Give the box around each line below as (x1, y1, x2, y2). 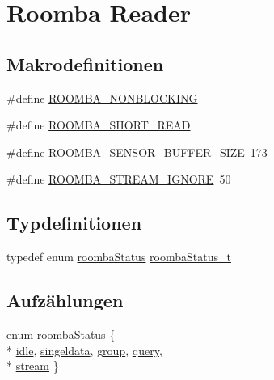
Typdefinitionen (6, 210, 142, 235)
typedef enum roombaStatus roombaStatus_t (6, 248, 231, 265)
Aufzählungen (6, 288, 124, 313)
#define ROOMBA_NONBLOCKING (6, 89, 198, 106)
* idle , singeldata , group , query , (6, 341, 162, 358)
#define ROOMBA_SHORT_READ (6, 116, 191, 133)
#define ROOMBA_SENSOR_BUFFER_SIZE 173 (6, 143, 268, 160)
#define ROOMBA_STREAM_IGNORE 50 (6, 171, 231, 188)
